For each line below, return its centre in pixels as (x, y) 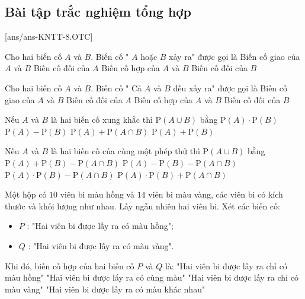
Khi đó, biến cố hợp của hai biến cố (70, 265)
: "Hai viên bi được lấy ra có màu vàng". (101, 245)
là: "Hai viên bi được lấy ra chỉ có (226, 265)
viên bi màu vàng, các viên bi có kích (216, 194)
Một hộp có (26, 194)
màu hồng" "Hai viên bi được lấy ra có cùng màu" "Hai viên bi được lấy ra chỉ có (152, 277)
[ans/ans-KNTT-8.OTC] (49, 36)
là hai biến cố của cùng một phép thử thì (125, 151)
